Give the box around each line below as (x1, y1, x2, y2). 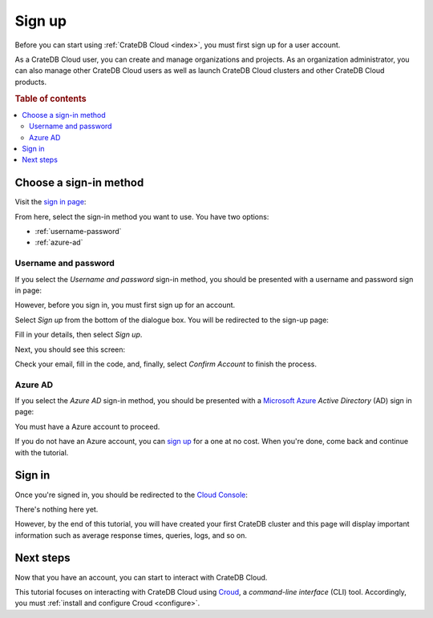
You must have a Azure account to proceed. (14, 422, 160, 431)
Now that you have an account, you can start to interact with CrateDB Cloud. (14, 572, 268, 582)
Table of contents (14, 93, 87, 104)
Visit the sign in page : (14, 197, 87, 207)
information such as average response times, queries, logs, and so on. (14, 530, 248, 540)
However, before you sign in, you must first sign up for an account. (14, 301, 236, 310)
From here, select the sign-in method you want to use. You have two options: (14, 212, 269, 221)
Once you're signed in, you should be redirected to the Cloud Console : (14, 490, 249, 499)
